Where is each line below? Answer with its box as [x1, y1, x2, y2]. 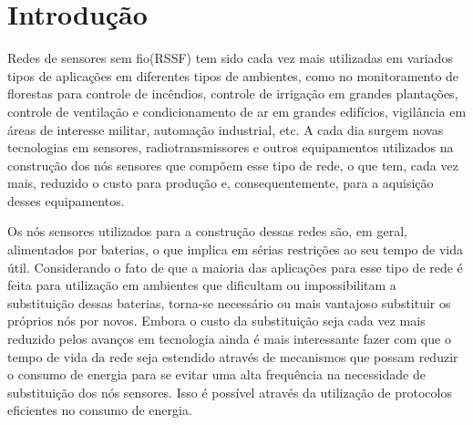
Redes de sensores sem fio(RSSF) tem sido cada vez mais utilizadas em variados [7, 48, 453, 67]
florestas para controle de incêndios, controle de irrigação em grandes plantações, [7, 84, 458, 103]
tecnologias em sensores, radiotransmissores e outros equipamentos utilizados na [7, 138, 454, 157]
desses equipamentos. [7, 191, 125, 210]
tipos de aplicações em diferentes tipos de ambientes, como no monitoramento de [7, 66, 459, 85]
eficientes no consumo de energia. [7, 400, 192, 420]
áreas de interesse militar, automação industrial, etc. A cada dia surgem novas [7, 119, 444, 139]
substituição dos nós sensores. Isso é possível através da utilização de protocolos [7, 382, 452, 401]
